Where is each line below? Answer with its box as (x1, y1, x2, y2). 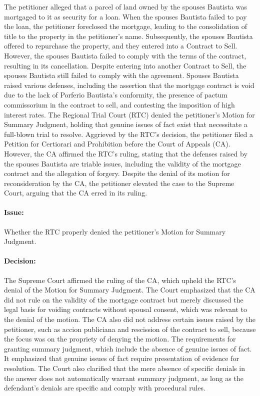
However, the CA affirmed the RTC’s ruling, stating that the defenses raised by (4, 148, 247, 158)
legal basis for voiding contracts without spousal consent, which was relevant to (4, 304, 247, 314)
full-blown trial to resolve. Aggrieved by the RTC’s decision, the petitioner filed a (4, 128, 253, 139)
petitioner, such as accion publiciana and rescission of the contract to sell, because (4, 323, 256, 334)
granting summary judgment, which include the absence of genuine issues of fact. (4, 343, 252, 353)
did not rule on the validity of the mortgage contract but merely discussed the (4, 294, 243, 304)
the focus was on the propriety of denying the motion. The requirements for (4, 333, 236, 344)
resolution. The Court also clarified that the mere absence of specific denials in (4, 363, 245, 373)
